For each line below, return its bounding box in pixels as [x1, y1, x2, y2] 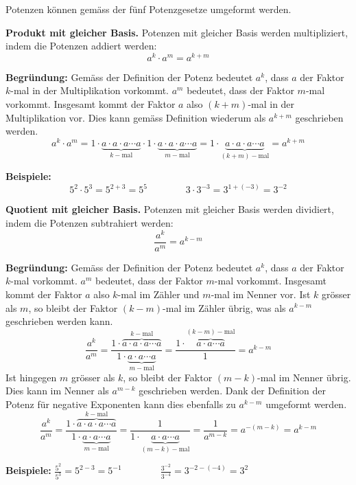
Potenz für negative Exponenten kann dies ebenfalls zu [5, 396, 236, 411]
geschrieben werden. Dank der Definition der [139, 383, 327, 398]
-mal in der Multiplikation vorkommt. [10, 83, 169, 98]
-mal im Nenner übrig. [257, 370, 351, 384]
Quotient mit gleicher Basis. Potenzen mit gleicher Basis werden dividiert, [5, 202, 334, 216]
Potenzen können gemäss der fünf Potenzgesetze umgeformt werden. [5, 2, 292, 16]
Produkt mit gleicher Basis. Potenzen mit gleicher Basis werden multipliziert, [5, 25, 348, 39]
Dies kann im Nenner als [5, 383, 109, 398]
